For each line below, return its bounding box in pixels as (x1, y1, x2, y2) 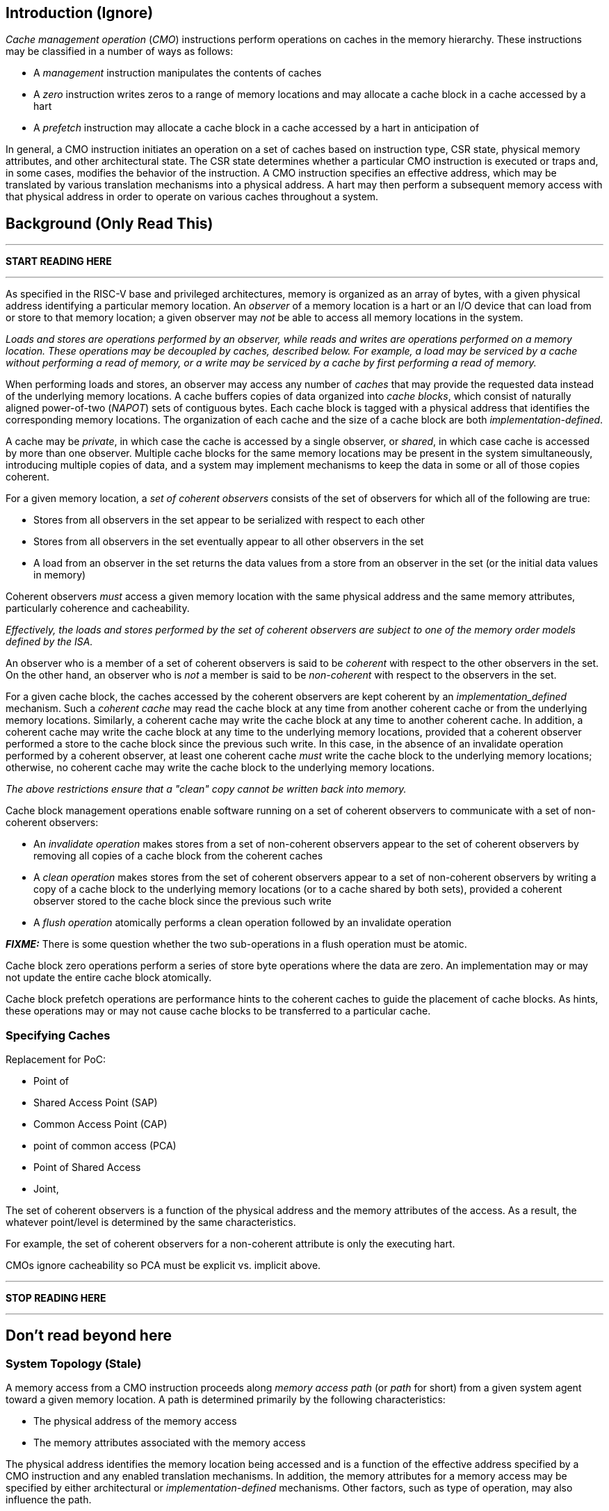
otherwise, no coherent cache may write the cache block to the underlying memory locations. (6, 761, 435, 774)
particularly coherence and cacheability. (6, 602, 190, 615)
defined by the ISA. (6, 636, 93, 648)
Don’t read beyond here (6, 1327, 172, 1345)
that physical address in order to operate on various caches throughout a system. (6, 191, 379, 203)
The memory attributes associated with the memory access (33, 1437, 306, 1449)
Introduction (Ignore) (6, 4, 154, 22)
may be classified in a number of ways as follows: (6, 45, 234, 58)
